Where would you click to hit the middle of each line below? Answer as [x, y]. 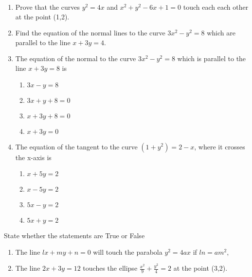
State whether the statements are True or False [74, 236]
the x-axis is [33, 157]
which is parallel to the [212, 58]
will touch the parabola [128, 252]
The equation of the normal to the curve [76, 58]
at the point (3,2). [200, 268]
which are [221, 33]
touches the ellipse [110, 268]
